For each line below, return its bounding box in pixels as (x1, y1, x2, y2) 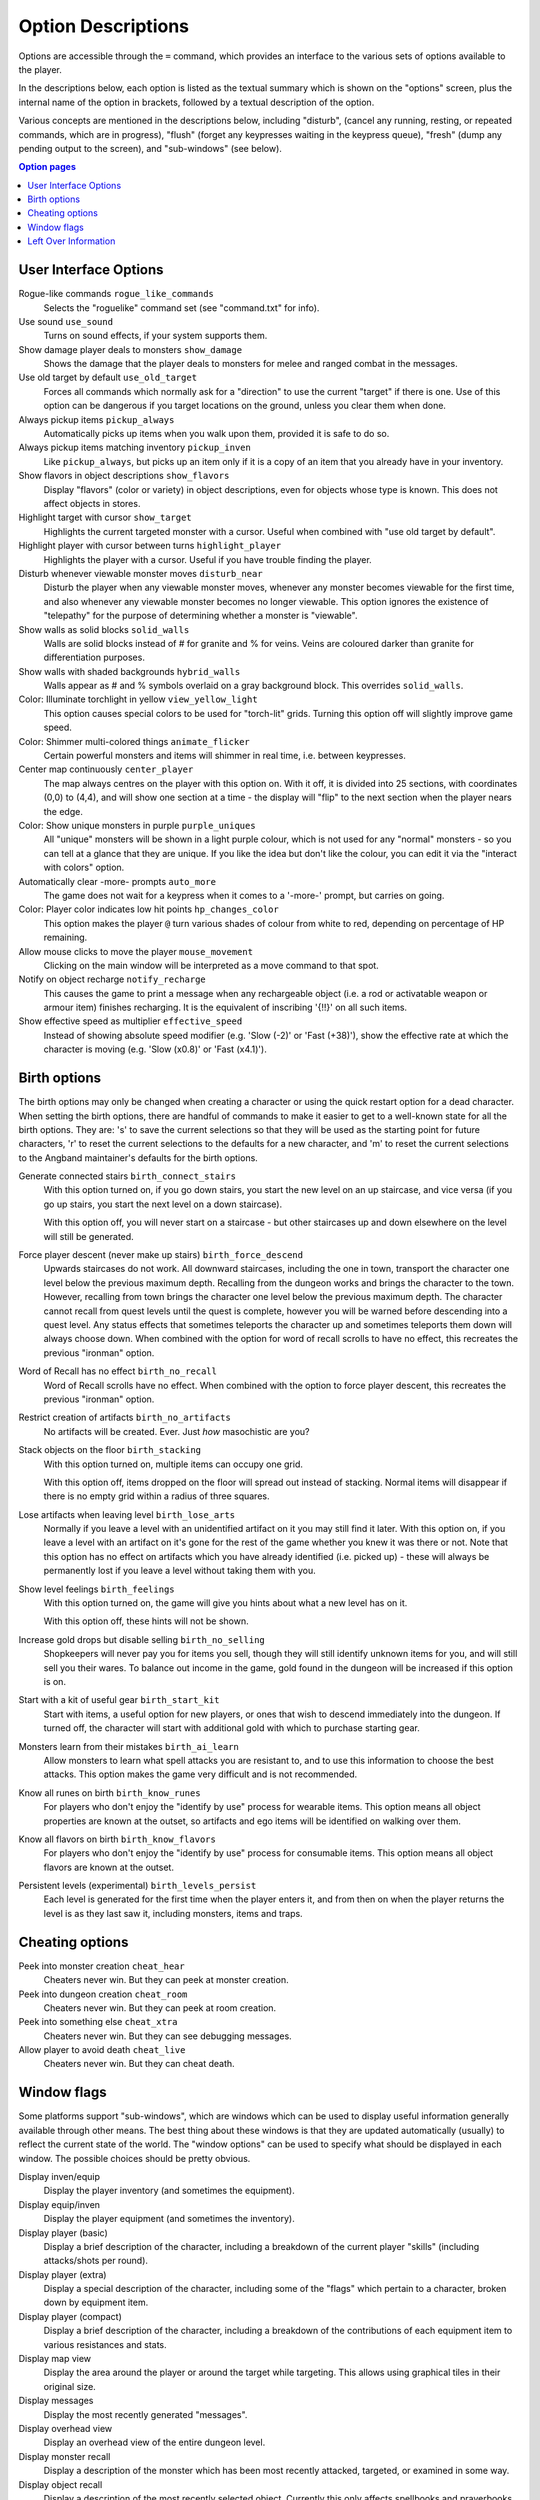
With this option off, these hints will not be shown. (43, 1615, 249, 1627)
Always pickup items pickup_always (18, 413, 175, 425)
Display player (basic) (18, 2226, 109, 2239)
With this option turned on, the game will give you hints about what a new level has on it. (43, 1597, 408, 1609)
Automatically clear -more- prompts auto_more (18, 875, 217, 887)
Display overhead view (18, 2422, 113, 2434)
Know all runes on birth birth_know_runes (18, 1786, 201, 1799)
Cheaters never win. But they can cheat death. (43, 2058, 235, 2070)
